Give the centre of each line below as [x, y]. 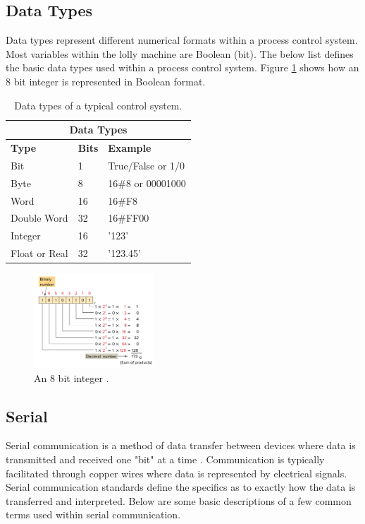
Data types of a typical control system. [98, 105]
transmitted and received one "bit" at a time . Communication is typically [165, 459]
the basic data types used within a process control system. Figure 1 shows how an [182, 67]
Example [130, 148]
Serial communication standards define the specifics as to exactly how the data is [181, 487]
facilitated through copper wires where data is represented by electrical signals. [177, 473]
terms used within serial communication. [93, 514]
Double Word [39, 218]
